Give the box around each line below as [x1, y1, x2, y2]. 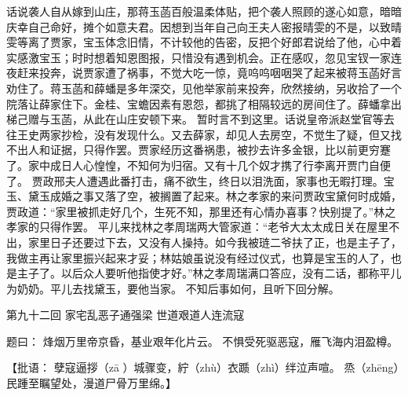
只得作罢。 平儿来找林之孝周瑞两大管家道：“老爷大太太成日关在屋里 [38, 218, 389, 235]
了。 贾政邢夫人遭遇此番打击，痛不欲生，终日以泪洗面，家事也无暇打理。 [6, 172, 384, 189]
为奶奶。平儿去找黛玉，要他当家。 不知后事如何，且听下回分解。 [6, 280, 340, 296]
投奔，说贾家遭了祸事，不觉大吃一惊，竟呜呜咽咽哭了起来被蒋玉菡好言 [38, 64, 402, 81]
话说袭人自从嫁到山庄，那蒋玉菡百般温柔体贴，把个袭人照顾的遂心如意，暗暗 [6, 3, 402, 19]
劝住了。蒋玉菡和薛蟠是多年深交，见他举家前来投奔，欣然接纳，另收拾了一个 [6, 79, 402, 96]
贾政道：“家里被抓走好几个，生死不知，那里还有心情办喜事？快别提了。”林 [6, 203, 385, 219]
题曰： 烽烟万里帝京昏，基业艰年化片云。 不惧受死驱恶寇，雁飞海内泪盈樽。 [6, 332, 399, 349]
